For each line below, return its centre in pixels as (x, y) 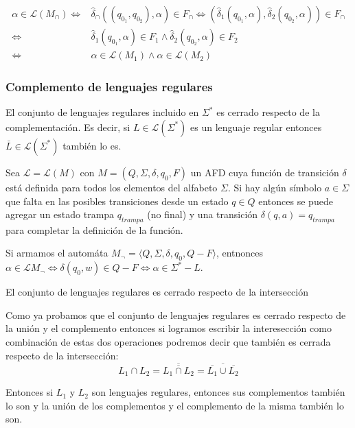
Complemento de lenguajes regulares (109, 87)
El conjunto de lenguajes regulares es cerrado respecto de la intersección (157, 292)
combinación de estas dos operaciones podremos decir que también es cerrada (168, 342)
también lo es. (92, 145)
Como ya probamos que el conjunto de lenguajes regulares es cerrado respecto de (176, 314)
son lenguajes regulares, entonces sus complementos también (218, 392)
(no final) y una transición (203, 214)
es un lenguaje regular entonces (256, 127)
